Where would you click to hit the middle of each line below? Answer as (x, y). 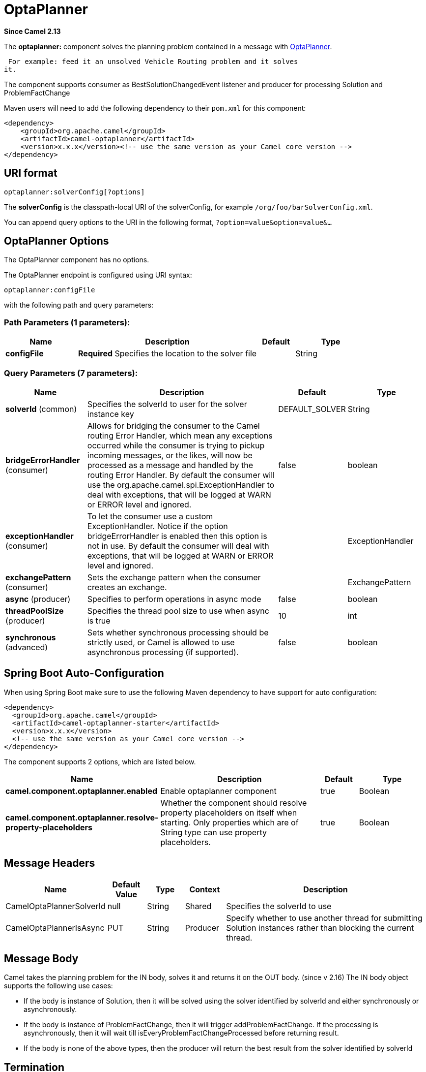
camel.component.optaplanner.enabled (82, 791)
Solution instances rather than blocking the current (320, 928)
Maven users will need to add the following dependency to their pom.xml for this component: (155, 108)
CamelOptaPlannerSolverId (56, 906)
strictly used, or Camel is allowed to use (161, 642)
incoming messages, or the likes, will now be (170, 455)
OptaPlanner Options (57, 241)
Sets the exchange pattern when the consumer (174, 577)
